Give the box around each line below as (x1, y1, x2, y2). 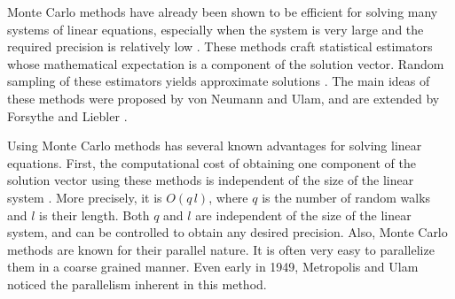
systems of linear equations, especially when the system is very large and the (7, 19, 424, 38)
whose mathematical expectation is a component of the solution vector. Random (7, 54, 444, 73)
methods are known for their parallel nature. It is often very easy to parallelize (7, 240, 435, 258)
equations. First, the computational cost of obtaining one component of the (7, 153, 416, 172)
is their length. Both (39, 205, 150, 224)
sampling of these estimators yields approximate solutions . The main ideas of (7, 72, 430, 90)
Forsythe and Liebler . (7, 106, 128, 125)
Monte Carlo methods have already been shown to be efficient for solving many (7, 3, 438, 20)
